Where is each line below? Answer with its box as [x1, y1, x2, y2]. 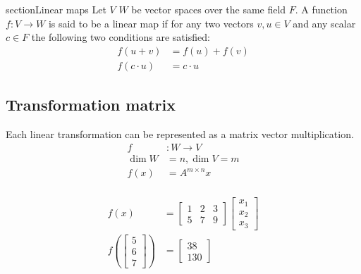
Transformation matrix [6, 94, 176, 116]
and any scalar [293, 15, 356, 30]
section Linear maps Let [6, 2, 106, 16]
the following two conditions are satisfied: [31, 30, 210, 44]
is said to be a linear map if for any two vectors [48, 15, 254, 30]
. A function [295, 2, 348, 16]
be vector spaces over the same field [131, 2, 286, 16]
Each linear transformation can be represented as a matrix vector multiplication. [6, 127, 354, 142]
